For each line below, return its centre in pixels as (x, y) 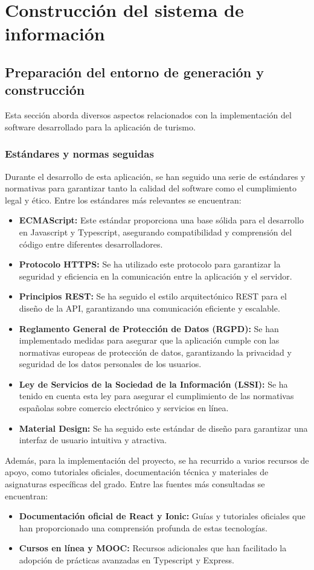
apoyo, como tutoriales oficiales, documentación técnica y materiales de (137, 472)
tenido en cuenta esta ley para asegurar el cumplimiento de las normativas (156, 396)
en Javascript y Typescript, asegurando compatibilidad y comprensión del (155, 232)
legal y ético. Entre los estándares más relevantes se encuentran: (123, 200)
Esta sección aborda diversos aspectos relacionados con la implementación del (148, 115)
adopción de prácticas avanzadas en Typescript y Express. (127, 560)
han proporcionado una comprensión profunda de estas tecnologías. (143, 527)
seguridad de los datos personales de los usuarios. (110, 364)
